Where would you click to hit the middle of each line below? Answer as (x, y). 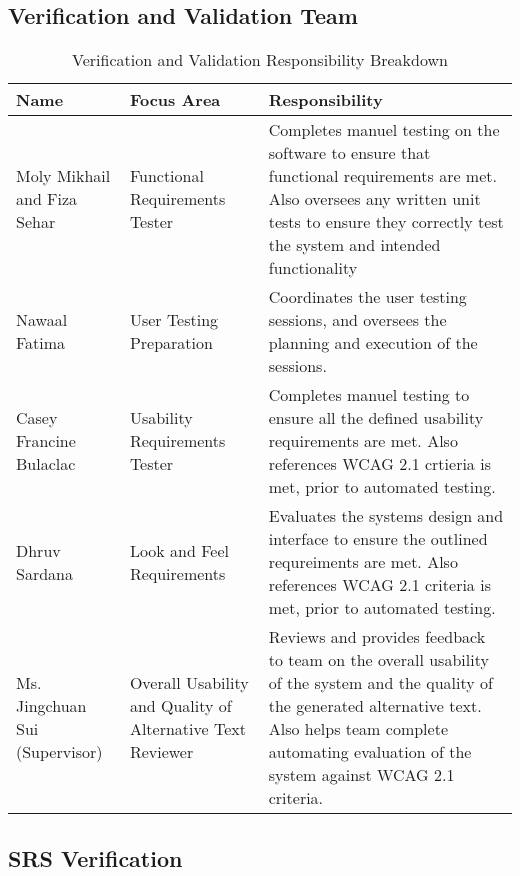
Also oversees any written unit (374, 199)
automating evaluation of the (370, 752)
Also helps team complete (358, 729)
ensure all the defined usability (376, 418)
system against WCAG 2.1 (361, 775)
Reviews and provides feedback (377, 637)
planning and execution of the (373, 343)
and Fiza (47, 199)
